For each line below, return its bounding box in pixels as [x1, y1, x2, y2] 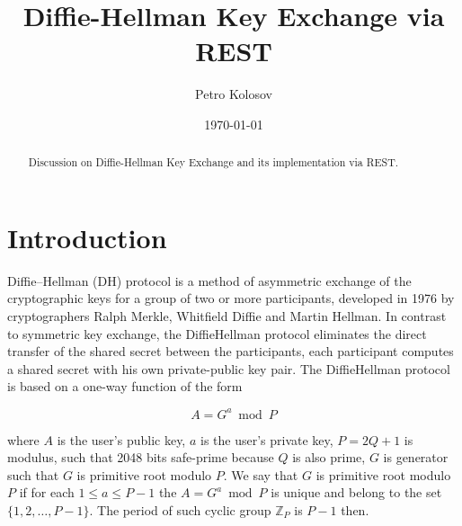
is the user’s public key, [57, 430, 186, 449]
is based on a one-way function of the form [7, 377, 243, 396]
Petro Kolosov [195, 85, 272, 103]
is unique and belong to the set [271, 483, 442, 502]
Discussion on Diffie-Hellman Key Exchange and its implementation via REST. [28, 155, 399, 170]
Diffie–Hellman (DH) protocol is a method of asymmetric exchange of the [7, 271, 412, 290]
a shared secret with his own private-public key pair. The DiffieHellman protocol [7, 359, 450, 378]
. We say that [223, 465, 298, 484]
